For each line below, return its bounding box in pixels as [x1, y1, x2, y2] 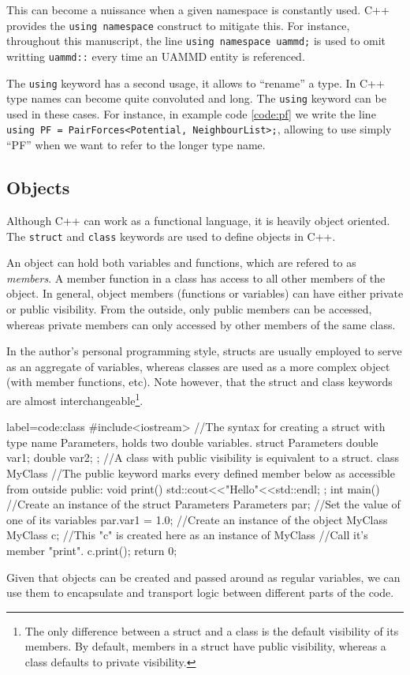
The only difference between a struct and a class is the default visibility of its [24, 622, 399, 639]
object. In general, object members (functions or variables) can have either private [6, 285, 404, 302]
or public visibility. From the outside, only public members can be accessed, [6, 300, 372, 317]
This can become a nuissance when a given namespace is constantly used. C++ [6, 2, 389, 17]
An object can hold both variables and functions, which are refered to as [6, 254, 356, 271]
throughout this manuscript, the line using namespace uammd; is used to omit [6, 32, 386, 49]
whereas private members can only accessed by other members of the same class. [6, 316, 396, 332]
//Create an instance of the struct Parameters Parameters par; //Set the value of [6, 496, 401, 512]
